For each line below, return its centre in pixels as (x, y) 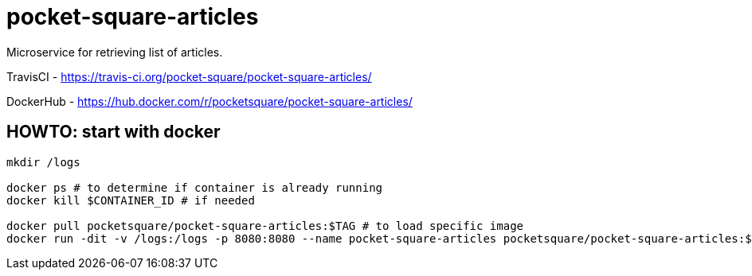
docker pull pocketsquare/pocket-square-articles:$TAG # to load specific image (265, 225)
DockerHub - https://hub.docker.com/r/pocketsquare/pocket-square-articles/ (210, 101)
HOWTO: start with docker (114, 132)
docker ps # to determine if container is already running (195, 187)
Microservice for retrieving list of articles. (115, 52)
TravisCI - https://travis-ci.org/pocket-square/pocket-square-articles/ (189, 76)
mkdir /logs (43, 162)
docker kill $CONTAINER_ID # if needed (131, 200)
